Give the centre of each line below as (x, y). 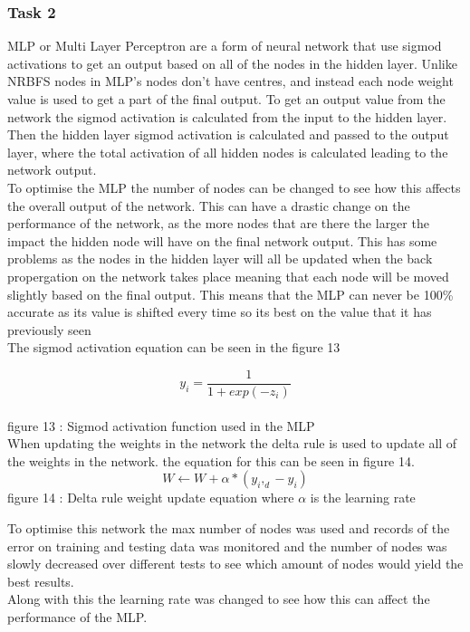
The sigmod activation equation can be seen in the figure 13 (174, 347)
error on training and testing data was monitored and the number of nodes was (227, 546)
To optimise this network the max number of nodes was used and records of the (229, 527)
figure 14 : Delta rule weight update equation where (151, 498)
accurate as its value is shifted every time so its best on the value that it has (220, 312)
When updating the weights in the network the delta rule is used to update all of (232, 443)
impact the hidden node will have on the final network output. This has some (222, 240)
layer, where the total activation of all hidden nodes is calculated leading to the (228, 152)
